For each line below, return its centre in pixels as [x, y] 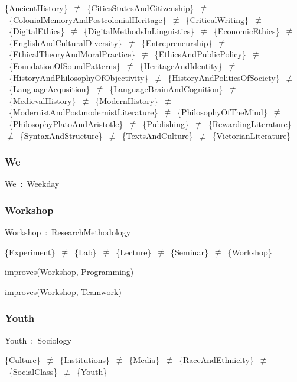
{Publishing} [166, 123]
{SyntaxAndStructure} [61, 135]
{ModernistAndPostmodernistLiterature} [83, 112]
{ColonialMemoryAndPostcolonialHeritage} [87, 19]
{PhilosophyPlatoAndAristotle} [66, 123]
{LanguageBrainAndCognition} [166, 89]
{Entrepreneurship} [177, 42]
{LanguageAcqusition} [49, 89]
